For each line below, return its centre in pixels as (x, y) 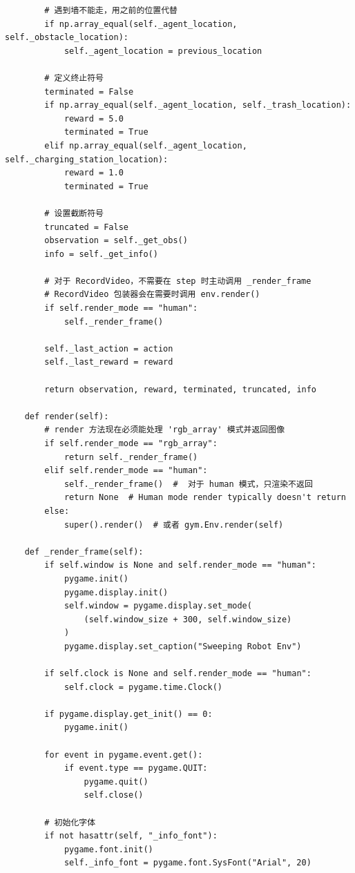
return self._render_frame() (131, 457)
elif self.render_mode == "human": (126, 471)
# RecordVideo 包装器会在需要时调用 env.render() (152, 295)
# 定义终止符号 (74, 78)
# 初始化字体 (70, 822)
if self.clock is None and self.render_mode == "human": (178, 674)
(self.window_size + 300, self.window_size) (188, 619)
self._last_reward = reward (109, 362)
